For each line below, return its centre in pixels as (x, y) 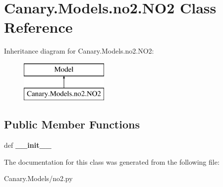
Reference (38, 27)
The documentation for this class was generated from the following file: (112, 161)
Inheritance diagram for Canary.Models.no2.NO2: (79, 51)
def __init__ (28, 145)
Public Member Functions (72, 124)
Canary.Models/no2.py (38, 178)
